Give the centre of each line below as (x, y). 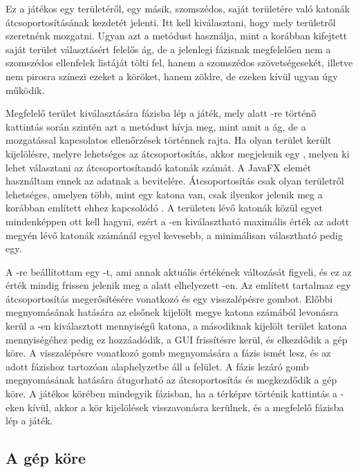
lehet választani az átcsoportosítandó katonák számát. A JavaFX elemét (159, 167)
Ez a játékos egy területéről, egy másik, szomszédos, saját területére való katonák (178, 8)
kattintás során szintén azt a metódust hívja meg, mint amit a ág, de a (156, 126)
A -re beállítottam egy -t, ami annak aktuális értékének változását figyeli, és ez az (179, 271)
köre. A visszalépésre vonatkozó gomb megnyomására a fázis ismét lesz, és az (168, 353)
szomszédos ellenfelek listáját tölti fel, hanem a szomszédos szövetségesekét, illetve (179, 63)
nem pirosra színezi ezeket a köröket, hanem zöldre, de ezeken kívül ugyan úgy (172, 76)
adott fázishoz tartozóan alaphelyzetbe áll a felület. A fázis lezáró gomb (157, 366)
